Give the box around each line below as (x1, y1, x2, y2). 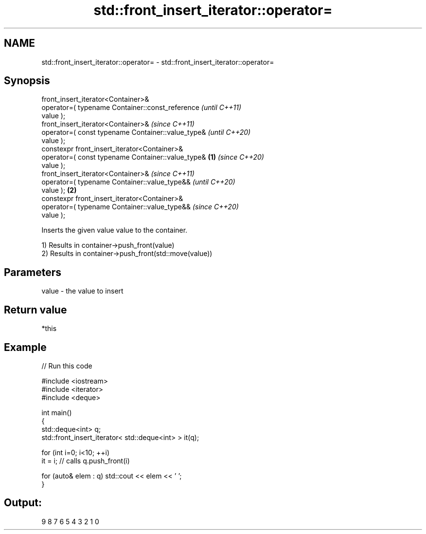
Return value (4, 303, 67, 316)
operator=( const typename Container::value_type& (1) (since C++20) (41, 153, 264, 162)
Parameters (4, 266, 61, 278)
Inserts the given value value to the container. (41, 226, 188, 235)
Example (4, 341, 47, 353)
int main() (41, 408, 72, 417)
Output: (4, 497, 42, 509)
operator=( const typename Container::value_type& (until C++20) (41, 128, 251, 137)
